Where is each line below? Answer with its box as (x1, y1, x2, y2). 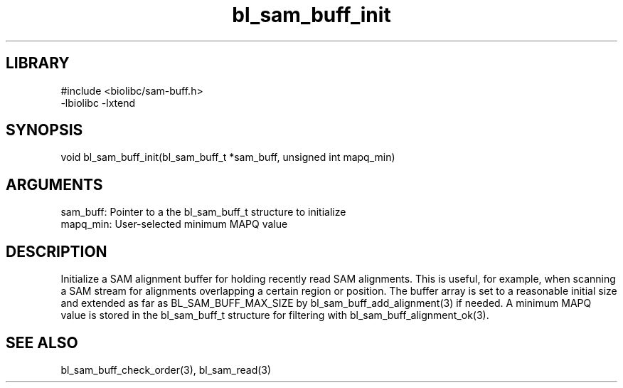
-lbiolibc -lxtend (60, 96, 136, 109)
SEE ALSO (6, 333, 78, 352)
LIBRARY (6, 54, 70, 73)
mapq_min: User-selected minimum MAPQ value (60, 218, 288, 231)
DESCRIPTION (6, 242, 107, 261)
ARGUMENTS (6, 175, 103, 194)
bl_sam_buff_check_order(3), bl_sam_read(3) (60, 363, 272, 376)
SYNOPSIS (6, 121, 83, 140)
